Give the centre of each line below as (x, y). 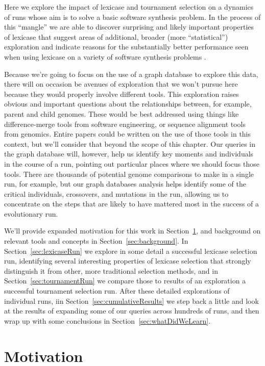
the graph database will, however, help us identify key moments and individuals (129, 154)
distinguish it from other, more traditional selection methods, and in (111, 270)
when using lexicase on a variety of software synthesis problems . (105, 56)
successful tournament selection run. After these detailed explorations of (117, 291)
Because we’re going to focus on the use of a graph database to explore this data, (131, 74)
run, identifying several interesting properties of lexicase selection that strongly (128, 261)
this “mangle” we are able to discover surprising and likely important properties (129, 27)
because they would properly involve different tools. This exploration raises (122, 94)
